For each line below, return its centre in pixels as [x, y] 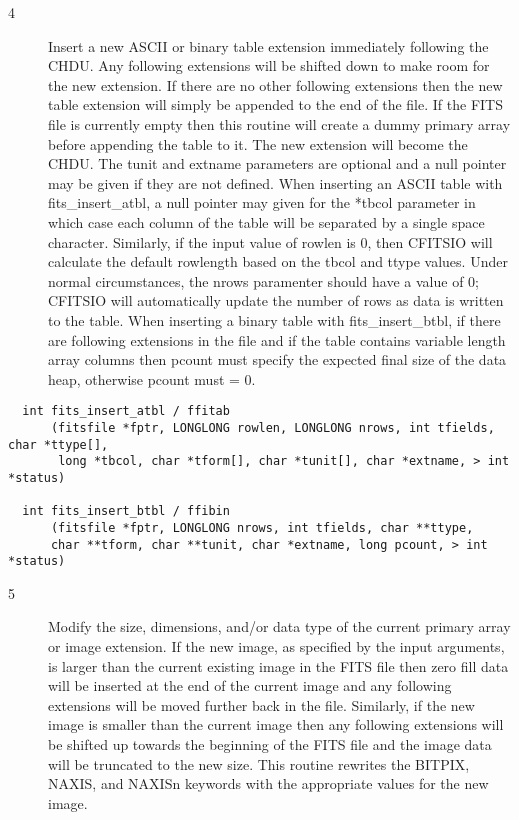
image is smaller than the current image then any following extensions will [276, 724]
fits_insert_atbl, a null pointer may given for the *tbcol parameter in [262, 202]
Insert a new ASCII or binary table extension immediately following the [268, 45]
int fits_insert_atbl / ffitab [126, 411]
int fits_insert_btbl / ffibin [126, 511]
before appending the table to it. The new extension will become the [258, 143]
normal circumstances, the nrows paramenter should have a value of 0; [263, 280]
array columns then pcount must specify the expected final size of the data [277, 359]
